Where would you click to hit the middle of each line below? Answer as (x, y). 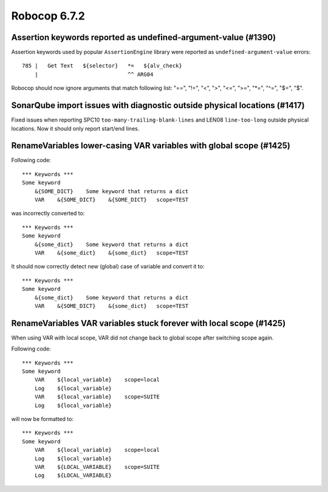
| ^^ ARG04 (94, 74)
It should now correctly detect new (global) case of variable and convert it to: (108, 267)
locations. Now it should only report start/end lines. (75, 128)
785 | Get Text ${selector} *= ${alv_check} (102, 66)
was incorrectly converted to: (48, 213)
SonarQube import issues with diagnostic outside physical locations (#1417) (158, 105)
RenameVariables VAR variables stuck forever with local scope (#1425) (149, 323)
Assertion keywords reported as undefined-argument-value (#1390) (144, 37)
